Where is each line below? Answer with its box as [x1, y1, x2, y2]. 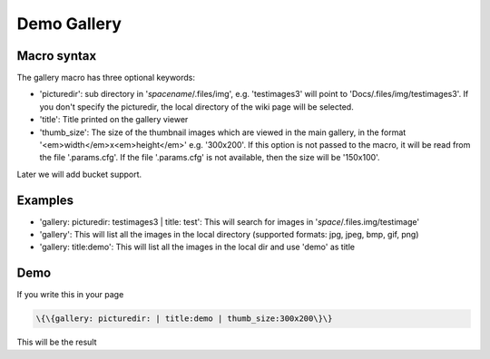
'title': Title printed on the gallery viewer [39, 114, 189, 125]
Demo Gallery [16, 14, 122, 34]
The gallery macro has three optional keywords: [16, 73, 195, 83]
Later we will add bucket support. [16, 169, 142, 179]
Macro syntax [16, 48, 97, 63]
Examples [16, 192, 74, 208]
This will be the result [16, 336, 97, 348]
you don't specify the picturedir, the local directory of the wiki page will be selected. [39, 101, 354, 112]
